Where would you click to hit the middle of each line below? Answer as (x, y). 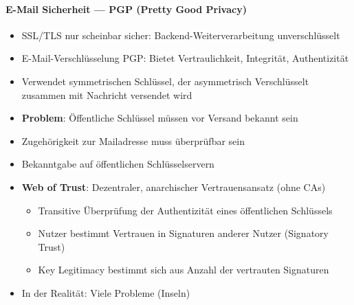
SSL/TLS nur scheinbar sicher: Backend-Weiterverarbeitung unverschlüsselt (181, 35)
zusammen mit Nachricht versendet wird (107, 94)
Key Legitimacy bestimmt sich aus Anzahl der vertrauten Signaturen (184, 270)
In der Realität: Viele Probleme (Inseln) (106, 292)
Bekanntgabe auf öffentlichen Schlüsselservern (118, 164)
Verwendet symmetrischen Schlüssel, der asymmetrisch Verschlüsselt (165, 81)
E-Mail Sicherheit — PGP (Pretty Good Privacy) (126, 9)
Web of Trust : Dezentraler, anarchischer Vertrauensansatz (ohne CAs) (174, 187)
